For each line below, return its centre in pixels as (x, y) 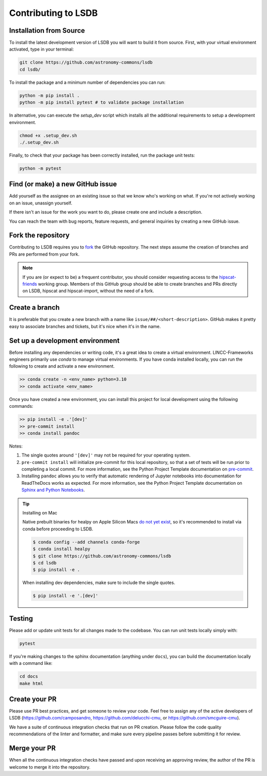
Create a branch (34, 308)
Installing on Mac (40, 513)
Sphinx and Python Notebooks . (53, 490)
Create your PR (33, 699)
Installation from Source (47, 31)
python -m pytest (41, 168)
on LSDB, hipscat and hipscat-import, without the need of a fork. (88, 291)
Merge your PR (33, 748)
